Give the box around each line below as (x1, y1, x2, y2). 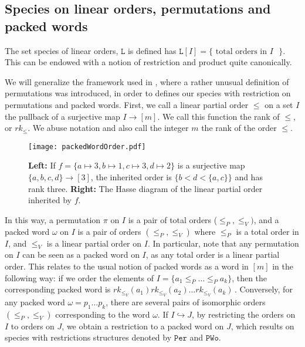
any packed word (5, 295, 65, 308)
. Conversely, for (234, 283, 293, 295)
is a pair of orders (77, 225, 141, 237)
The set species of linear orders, (5, 44, 118, 56)
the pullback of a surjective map (5, 110, 120, 122)
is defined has (127, 44, 177, 56)
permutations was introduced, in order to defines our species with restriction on (5, 87, 291, 99)
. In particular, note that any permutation (147, 237, 299, 249)
